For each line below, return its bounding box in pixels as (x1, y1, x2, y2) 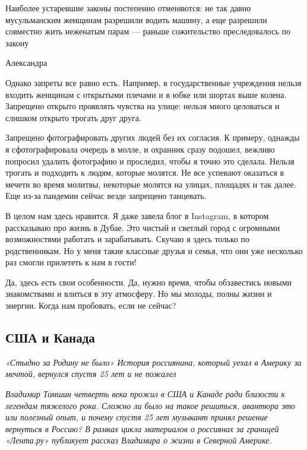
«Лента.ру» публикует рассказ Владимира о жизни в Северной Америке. (5, 434, 272, 446)
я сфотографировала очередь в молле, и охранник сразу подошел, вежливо (5, 142, 275, 155)
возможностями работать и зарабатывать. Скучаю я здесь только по (5, 233, 249, 245)
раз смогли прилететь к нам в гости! (5, 256, 137, 268)
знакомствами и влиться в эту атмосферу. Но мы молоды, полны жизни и (5, 287, 272, 300)
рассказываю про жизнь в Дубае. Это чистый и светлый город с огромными (5, 221, 280, 233)
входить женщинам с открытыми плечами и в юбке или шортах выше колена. (5, 88, 287, 100)
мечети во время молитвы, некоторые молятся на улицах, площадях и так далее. (5, 178, 296, 190)
